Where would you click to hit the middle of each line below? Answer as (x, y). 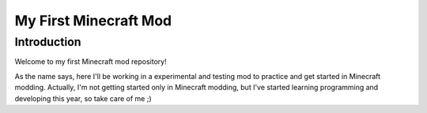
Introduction (48, 42)
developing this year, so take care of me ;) (83, 98)
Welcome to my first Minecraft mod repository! (91, 62)
